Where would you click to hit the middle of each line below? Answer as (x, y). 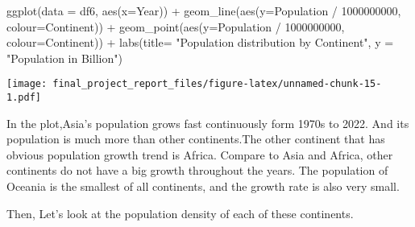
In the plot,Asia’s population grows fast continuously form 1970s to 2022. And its (208, 123)
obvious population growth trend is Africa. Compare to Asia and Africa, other (200, 154)
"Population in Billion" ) (64, 58)
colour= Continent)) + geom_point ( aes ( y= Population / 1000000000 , (176, 26)
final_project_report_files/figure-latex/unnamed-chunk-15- (217, 84)
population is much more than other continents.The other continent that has (196, 139)
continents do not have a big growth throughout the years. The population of (197, 170)
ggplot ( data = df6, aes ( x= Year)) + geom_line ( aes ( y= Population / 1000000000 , (204, 10)
